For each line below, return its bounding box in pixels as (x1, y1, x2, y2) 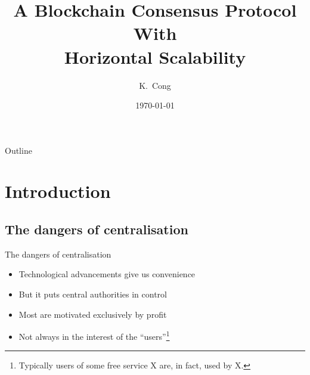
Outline (5, 144, 32, 156)
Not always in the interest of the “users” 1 (18, 328, 170, 342)
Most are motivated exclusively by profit (18, 308, 167, 320)
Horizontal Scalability (64, 44, 246, 69)
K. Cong (139, 79, 171, 91)
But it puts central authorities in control (18, 288, 168, 300)
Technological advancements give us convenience (18, 268, 196, 280)
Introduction (5, 179, 111, 203)
